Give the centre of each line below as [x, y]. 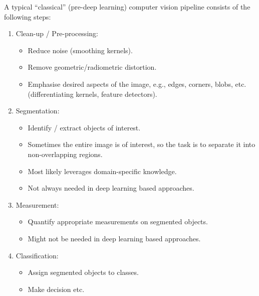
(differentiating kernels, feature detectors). [92, 94]
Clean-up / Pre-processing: [57, 33]
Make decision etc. [56, 289]
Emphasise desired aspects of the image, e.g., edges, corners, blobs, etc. [137, 84]
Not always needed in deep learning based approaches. [111, 188]
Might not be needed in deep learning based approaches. [114, 238]
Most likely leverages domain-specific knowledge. [102, 171]
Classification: [37, 255]
